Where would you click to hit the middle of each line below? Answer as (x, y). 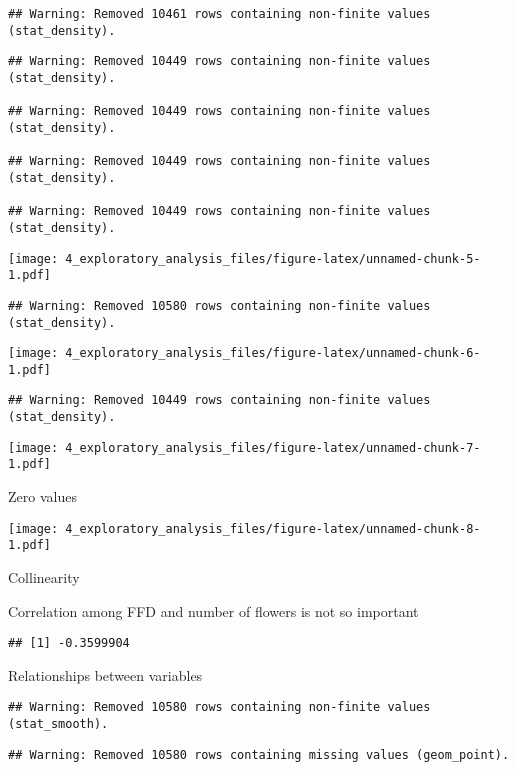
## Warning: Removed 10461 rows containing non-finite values (219, 14)
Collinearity (44, 577)
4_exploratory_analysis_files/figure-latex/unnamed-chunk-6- (273, 353)
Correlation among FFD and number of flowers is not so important (213, 610)
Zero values (42, 496)
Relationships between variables (105, 674)
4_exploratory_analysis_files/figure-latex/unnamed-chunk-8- (273, 528)
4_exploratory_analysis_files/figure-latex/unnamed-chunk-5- (273, 258)
